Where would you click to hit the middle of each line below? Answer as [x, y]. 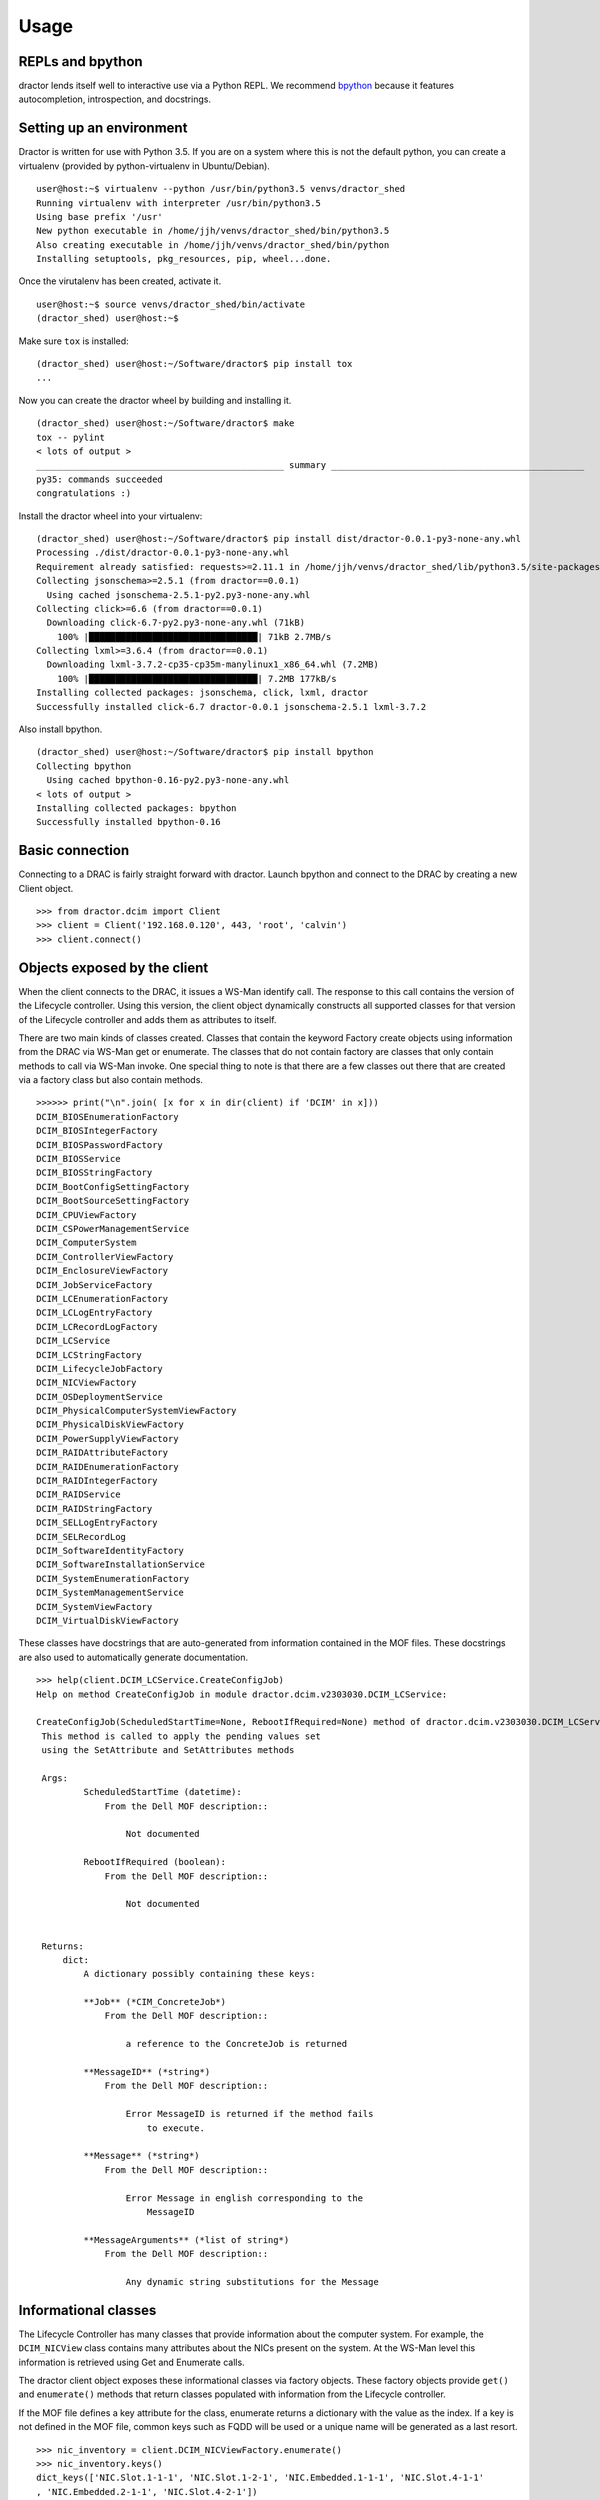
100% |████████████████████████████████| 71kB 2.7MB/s [194, 636]
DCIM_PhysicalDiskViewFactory [110, 1424]
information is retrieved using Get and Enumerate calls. [131, 2362]
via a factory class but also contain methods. [111, 1080]
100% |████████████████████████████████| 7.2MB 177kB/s [196, 678]
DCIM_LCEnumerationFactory [102, 1298]
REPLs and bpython [81, 61]
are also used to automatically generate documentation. [133, 1657]
